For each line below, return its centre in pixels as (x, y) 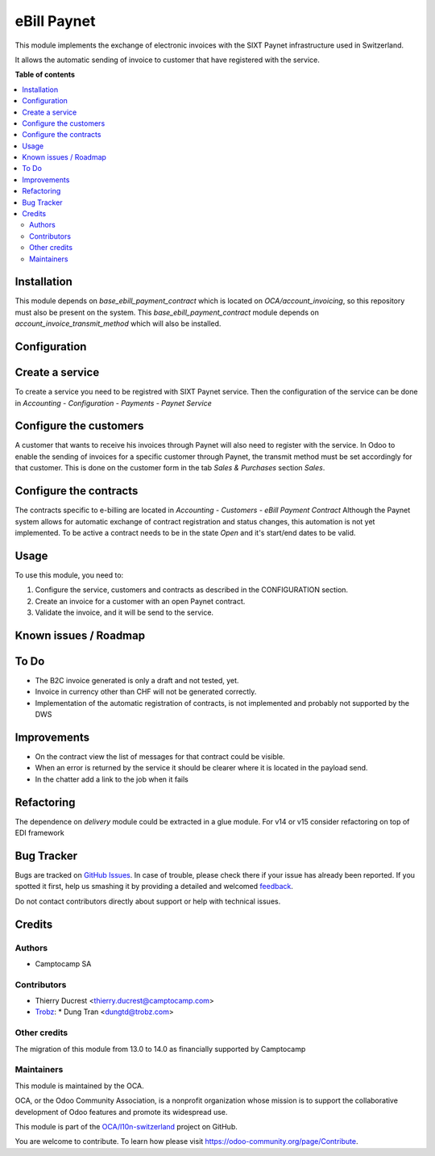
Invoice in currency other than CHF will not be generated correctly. (146, 692)
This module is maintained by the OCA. (79, 1086)
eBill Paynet (55, 21)
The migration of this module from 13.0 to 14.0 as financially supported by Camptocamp (160, 1049)
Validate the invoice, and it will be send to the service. (124, 612)
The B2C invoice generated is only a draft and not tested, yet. (137, 680)
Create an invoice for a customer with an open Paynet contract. (140, 601)
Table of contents (45, 75)
